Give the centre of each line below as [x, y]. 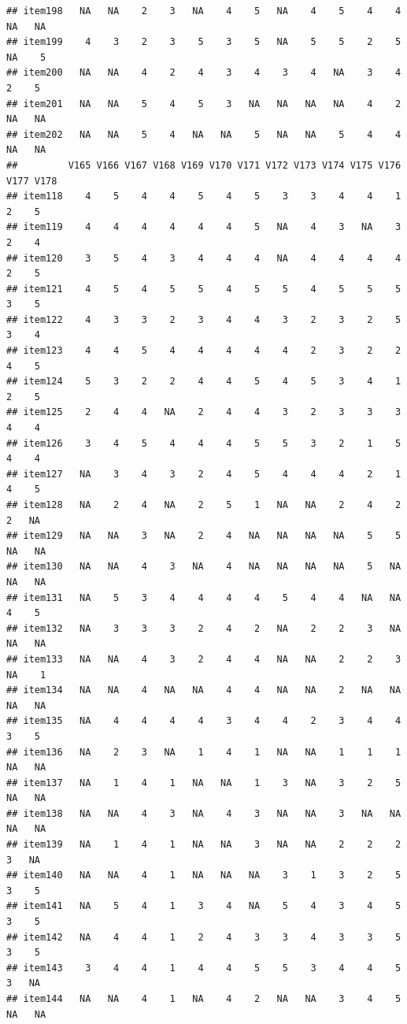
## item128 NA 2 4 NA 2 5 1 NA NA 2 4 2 [204, 505]
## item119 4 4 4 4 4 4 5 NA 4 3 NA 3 [204, 227]
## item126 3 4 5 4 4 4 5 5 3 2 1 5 [204, 443]
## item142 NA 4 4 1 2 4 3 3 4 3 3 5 [204, 937]
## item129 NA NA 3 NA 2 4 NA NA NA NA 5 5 [204, 536]
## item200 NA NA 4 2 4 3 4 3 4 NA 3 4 [204, 73]
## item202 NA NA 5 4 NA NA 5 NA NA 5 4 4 [204, 134]
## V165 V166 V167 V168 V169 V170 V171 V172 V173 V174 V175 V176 [204, 165]
